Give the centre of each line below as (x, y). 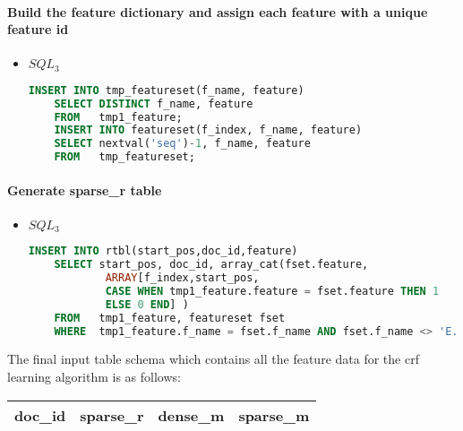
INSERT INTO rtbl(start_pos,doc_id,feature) (163, 251)
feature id (38, 29)
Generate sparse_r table (85, 190)
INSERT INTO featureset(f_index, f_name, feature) (208, 130)
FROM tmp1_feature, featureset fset (170, 318)
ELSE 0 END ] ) (147, 304)
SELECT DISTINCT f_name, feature (154, 103)
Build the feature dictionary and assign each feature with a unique (218, 11)
